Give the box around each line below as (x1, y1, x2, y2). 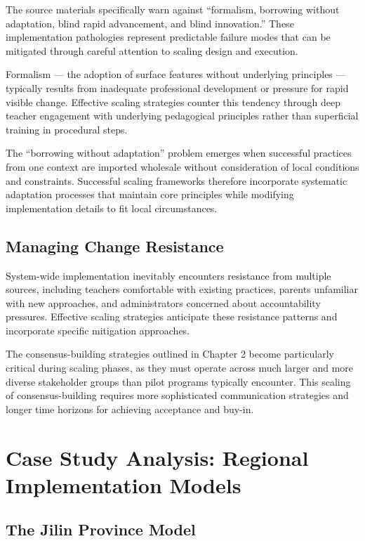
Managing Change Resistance (6, 235, 224, 256)
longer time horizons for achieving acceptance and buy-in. (6, 401, 254, 416)
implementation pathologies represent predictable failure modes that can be (6, 30, 331, 44)
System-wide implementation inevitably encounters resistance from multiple (6, 268, 331, 282)
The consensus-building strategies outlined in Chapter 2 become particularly (6, 346, 335, 361)
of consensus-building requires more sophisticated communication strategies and (6, 388, 349, 403)
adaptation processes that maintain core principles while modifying (6, 187, 294, 202)
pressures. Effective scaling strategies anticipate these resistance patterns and (6, 309, 338, 324)
